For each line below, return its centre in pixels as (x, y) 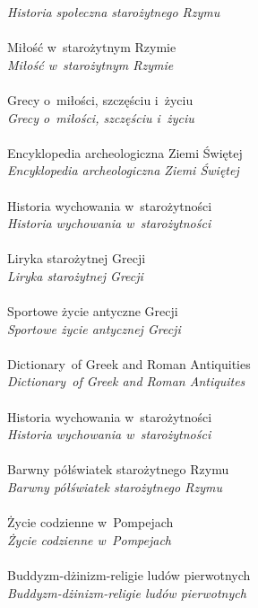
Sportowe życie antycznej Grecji (94, 328)
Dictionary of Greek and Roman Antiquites (126, 381)
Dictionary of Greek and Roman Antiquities (129, 363)
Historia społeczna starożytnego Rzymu (114, 12)
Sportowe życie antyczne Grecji (93, 311)
